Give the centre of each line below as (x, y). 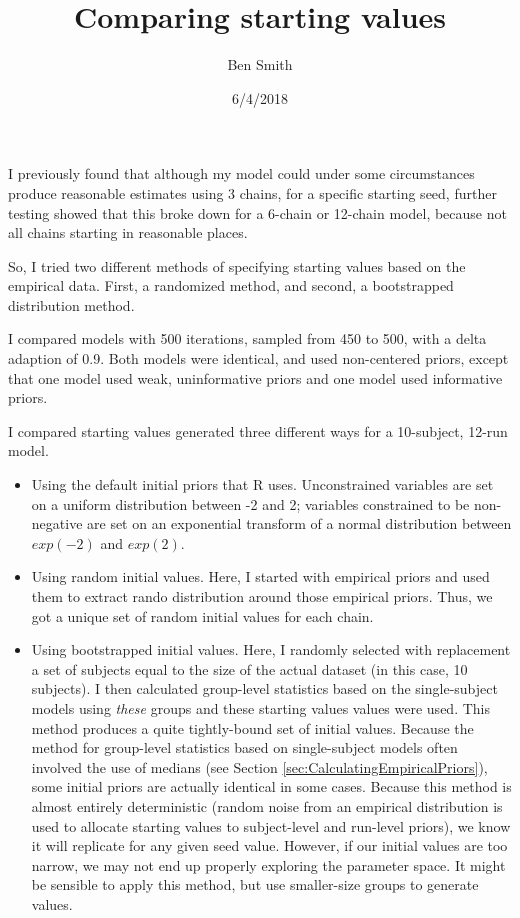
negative (57, 523)
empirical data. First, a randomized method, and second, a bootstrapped (231, 285)
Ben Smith (260, 64)
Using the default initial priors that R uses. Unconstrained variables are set (262, 484)
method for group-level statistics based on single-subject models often (244, 747)
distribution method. (71, 304)
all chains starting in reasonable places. (128, 232)
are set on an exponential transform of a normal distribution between (299, 523)
